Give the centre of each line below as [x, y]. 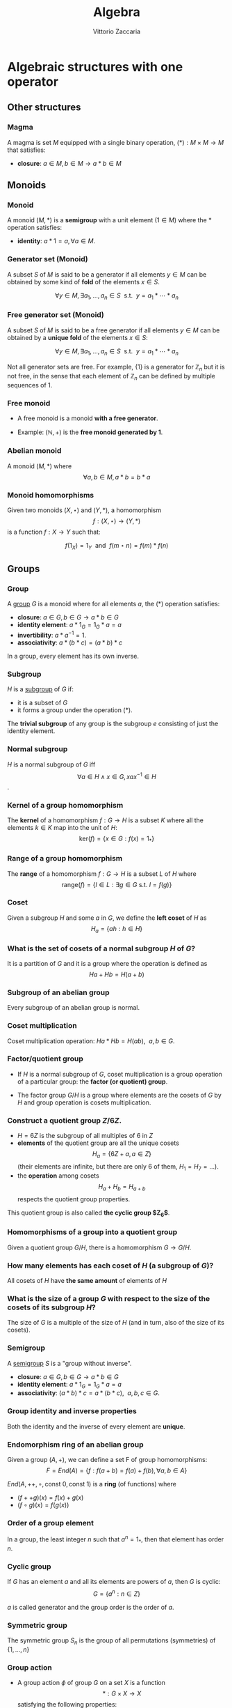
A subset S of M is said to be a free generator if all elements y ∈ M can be [114, 330]
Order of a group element [51, 1523]
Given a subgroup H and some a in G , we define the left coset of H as [107, 918]
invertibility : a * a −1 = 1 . [52, 634]
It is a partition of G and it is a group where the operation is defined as [107, 963]
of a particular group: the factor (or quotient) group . [92, 1082]
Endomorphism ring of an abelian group [75, 1445]
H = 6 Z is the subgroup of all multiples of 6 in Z [85, 1136]
